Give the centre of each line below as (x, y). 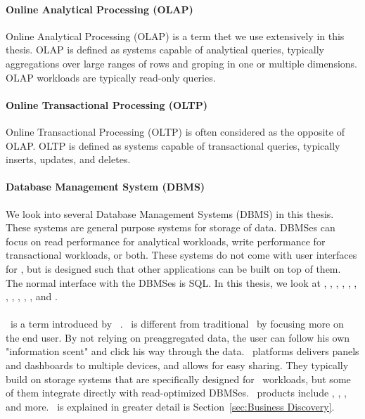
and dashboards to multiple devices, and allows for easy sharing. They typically (177, 365)
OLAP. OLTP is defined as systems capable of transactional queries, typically (173, 145)
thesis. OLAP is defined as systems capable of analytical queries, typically (165, 50)
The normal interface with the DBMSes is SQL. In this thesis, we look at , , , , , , (181, 282)
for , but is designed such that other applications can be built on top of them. (173, 268)
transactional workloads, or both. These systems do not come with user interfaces (181, 255)
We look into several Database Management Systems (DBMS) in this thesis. (170, 213)
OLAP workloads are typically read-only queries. (111, 77)
